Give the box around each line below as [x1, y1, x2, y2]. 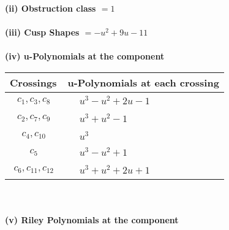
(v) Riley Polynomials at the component [5, 213, 179, 226]
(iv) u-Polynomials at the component [5, 50, 165, 63]
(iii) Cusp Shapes [5, 26, 80, 39]
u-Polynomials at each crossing [67, 75, 219, 90]
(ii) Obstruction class [5, 2, 96, 14]
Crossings [10, 75, 57, 90]
